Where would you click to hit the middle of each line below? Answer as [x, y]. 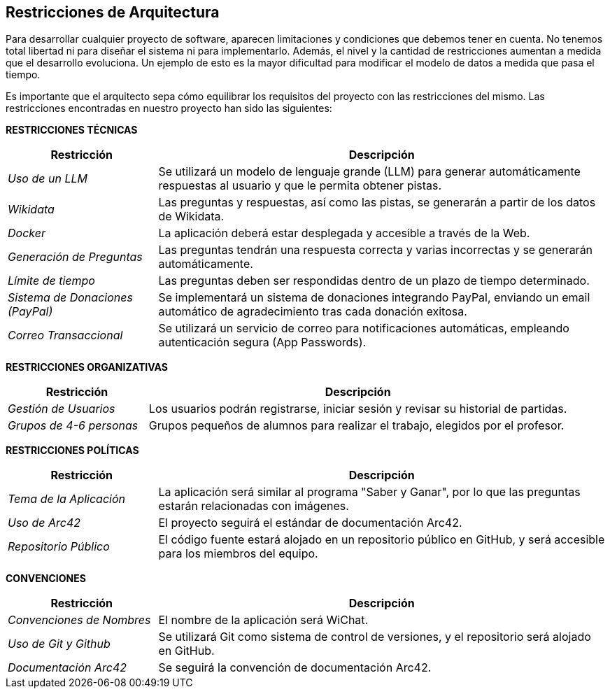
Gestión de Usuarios [62, 409]
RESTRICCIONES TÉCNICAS [72, 130]
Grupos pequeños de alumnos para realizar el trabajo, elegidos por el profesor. [356, 426]
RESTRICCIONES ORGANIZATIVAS [87, 367]
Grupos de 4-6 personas [73, 426]
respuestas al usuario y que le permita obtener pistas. [300, 186]
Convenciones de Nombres [79, 620]
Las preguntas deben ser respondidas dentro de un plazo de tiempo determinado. [374, 281]
